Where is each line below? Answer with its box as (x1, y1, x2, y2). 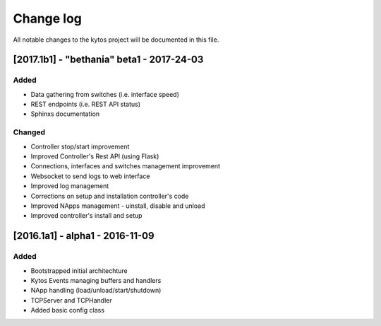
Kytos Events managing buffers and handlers (30, 276, 162, 284)
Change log (13, 11, 83, 26)
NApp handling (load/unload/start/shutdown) (30, 286, 162, 295)
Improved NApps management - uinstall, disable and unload (30, 202, 205, 210)
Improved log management (30, 182, 109, 190)
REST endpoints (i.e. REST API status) (30, 100, 141, 109)
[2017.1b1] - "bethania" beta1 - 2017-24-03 (13, 54, 204, 66)
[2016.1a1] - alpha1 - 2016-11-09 (13, 230, 155, 242)
